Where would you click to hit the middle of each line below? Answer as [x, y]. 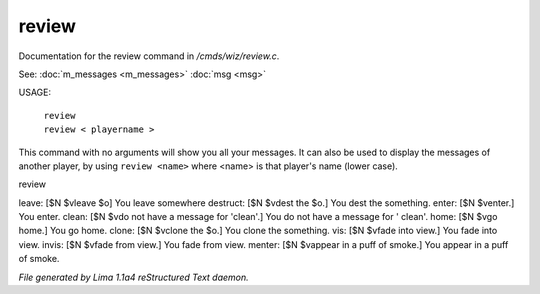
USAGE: [35, 92]
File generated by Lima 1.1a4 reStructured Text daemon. [133, 277]
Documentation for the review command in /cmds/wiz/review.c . [149, 56]
